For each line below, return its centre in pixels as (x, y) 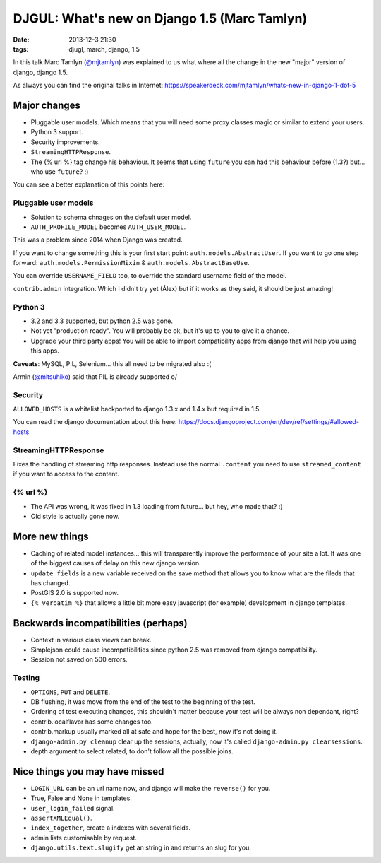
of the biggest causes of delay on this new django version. (116, 563)
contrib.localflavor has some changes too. (92, 722)
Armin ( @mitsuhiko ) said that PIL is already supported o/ (95, 376)
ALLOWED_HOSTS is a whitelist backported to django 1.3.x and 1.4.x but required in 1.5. (137, 409)
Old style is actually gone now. (75, 516)
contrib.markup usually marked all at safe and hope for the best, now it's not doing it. (154, 732)
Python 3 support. (57, 132)
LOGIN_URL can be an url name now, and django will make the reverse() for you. (151, 788)
